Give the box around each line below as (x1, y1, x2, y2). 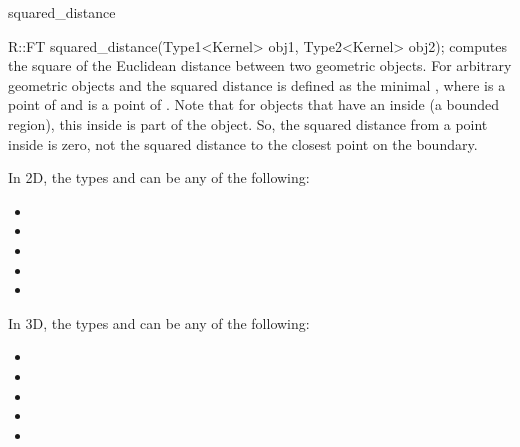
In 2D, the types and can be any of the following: (8, 167, 310, 188)
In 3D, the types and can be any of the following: (8, 312, 310, 333)
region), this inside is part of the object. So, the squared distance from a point (8, 113, 488, 134)
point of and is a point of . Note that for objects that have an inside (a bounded (8, 94, 500, 115)
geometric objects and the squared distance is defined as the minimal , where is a (8, 74, 506, 95)
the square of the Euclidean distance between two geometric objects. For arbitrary (8, 55, 512, 76)
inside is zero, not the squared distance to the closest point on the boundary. (8, 133, 478, 154)
